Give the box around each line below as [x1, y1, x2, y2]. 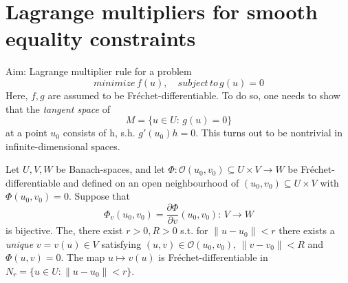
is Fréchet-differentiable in [158, 250, 268, 264]
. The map [61, 250, 105, 264]
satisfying [101, 236, 142, 251]
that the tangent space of [6, 101, 110, 116]
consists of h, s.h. [63, 125, 135, 140]
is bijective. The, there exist [6, 223, 123, 238]
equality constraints [6, 24, 196, 52]
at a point [6, 125, 47, 140]
